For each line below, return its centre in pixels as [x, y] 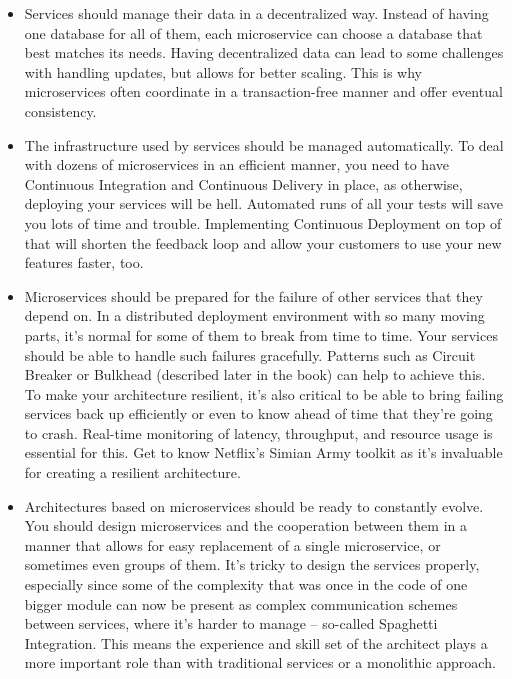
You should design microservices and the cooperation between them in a [245, 525]
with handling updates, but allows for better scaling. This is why [223, 71]
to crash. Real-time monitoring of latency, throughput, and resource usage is [258, 432]
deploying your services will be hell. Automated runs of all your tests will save [263, 203]
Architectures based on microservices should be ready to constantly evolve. [254, 505]
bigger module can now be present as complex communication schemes [241, 603]
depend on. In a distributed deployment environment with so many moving [254, 315]
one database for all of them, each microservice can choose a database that [253, 32]
